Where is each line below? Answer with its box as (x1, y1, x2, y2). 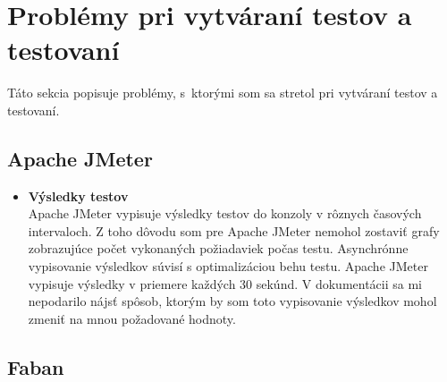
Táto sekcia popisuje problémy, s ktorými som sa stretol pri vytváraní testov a (7, 83, 438, 102)
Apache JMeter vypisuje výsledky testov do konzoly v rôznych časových (28, 204, 422, 223)
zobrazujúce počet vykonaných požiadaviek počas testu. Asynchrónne (28, 239, 409, 258)
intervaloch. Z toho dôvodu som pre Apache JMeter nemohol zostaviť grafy (28, 221, 440, 240)
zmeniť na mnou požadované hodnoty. (28, 309, 236, 327)
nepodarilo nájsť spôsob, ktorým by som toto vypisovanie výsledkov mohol (28, 292, 437, 310)
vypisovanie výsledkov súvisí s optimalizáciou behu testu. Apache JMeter (28, 257, 428, 276)
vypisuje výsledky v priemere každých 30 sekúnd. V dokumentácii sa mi (28, 274, 423, 293)
